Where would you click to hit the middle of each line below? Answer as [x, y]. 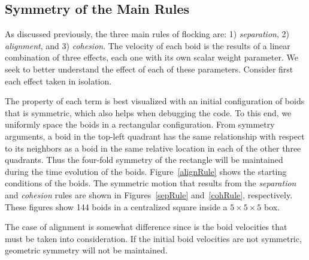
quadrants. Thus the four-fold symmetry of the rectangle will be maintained [144, 160]
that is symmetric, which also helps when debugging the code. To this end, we [148, 112]
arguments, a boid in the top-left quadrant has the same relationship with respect [155, 136]
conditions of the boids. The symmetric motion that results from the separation [151, 183]
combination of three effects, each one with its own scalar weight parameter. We [152, 57]
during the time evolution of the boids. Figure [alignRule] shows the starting [146, 171]
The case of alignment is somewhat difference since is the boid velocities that [146, 227]
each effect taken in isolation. [58, 81]
